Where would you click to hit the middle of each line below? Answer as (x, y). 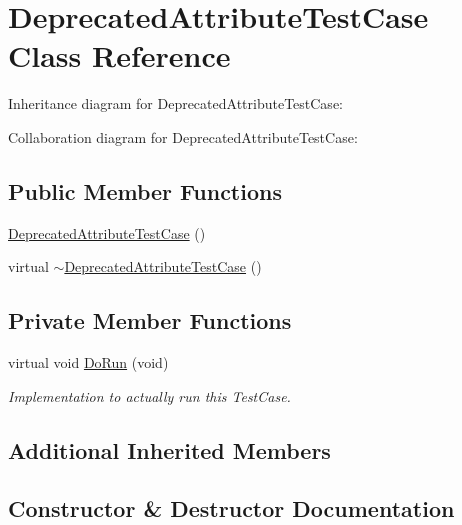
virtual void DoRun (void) (88, 362)
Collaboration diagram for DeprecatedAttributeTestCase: (183, 136)
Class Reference (119, 55)
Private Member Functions (150, 320)
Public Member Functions (145, 190)
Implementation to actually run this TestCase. (149, 395)
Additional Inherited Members (169, 449)
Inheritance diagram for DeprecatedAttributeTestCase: (175, 103)
